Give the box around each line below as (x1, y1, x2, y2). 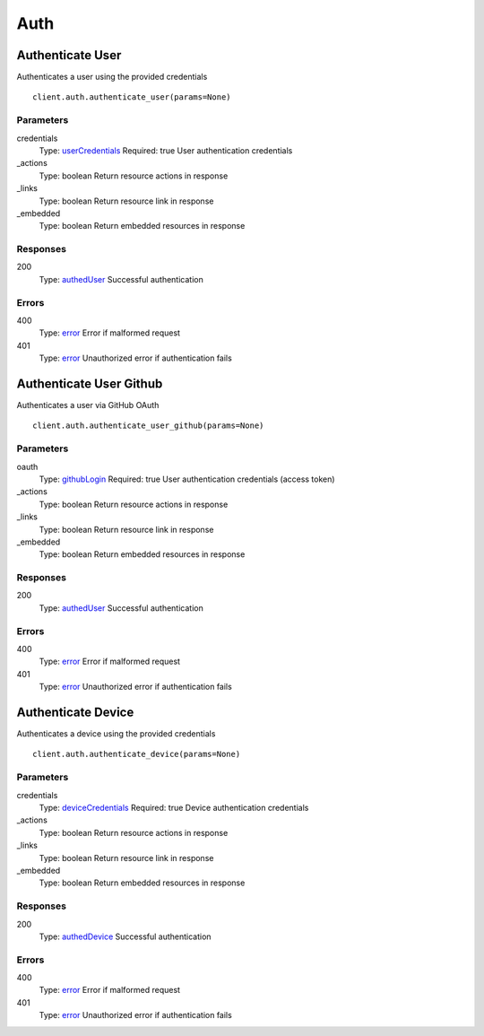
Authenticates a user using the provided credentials (16, 72, 208, 83)
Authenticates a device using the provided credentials (16, 728, 216, 739)
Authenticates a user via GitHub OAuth (16, 400, 160, 411)
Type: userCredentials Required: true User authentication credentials (39, 144, 293, 156)
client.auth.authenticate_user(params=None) (32, 92, 232, 102)
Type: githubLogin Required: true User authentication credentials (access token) (39, 474, 335, 484)
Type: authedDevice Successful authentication (39, 931, 212, 942)
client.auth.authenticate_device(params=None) (32, 749, 241, 760)
